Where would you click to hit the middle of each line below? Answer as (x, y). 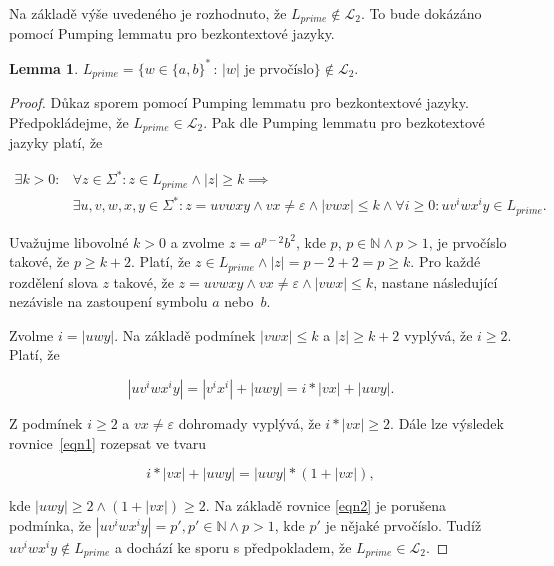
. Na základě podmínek (185, 334)
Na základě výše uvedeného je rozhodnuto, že (148, 13)
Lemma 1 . (44, 67)
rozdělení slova (53, 281)
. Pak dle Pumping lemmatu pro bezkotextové (344, 121)
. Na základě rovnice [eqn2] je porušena (325, 505)
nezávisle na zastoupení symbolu (108, 301)
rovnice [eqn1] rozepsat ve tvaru (107, 442)
